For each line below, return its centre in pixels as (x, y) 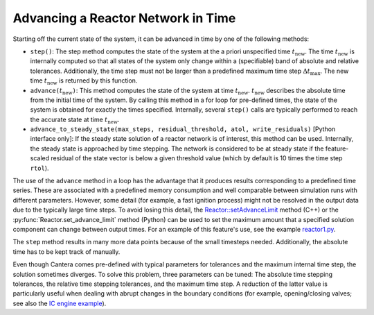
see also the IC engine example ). (60, 303)
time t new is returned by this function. (84, 81)
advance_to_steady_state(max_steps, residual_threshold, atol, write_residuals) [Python (183, 129)
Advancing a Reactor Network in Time (124, 18)
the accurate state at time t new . (75, 120)
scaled (40, 158)
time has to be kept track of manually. (66, 252)
